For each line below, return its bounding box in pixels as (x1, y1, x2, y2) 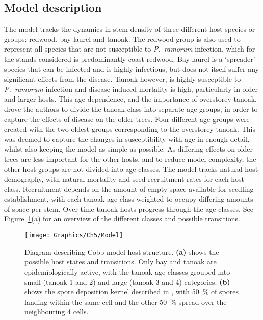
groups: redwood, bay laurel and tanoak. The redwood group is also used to (4, 33, 241, 44)
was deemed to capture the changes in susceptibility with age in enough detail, (4, 133, 250, 144)
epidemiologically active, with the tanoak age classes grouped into (24, 266, 230, 277)
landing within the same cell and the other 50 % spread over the (24, 296, 227, 307)
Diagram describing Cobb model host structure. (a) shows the (24, 246, 219, 257)
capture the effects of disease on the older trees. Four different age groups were (4, 113, 250, 124)
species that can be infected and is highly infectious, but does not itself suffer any (4, 63, 259, 74)
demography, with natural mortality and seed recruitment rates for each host (4, 174, 245, 184)
